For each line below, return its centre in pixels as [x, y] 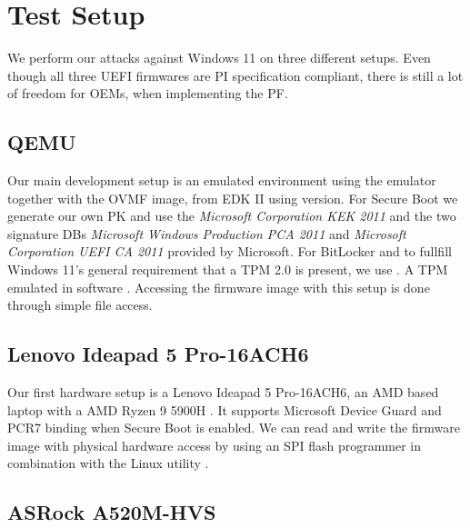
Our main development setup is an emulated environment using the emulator [222, 180]
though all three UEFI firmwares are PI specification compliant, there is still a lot [235, 75]
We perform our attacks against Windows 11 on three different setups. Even [219, 58]
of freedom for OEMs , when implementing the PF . [148, 93]
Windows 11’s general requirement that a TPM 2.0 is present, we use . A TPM [228, 269]
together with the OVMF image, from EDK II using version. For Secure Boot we [233, 198]
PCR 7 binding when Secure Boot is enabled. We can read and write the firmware [234, 428]
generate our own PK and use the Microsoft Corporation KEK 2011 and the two [232, 216]
